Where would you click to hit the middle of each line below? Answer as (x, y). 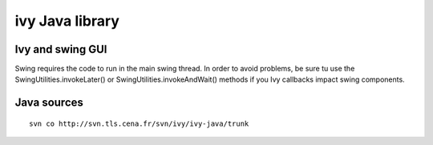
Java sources (49, 103)
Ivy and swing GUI (61, 49)
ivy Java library (67, 21)
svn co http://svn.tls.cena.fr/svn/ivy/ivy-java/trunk (139, 123)
